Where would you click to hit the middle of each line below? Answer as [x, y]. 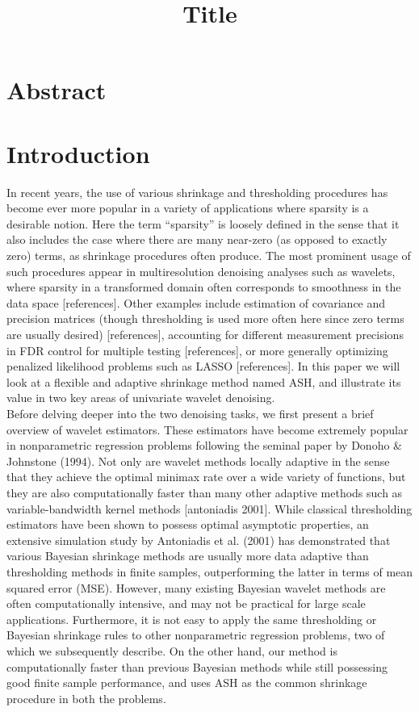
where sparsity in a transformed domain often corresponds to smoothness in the [204, 287]
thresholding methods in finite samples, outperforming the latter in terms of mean [210, 571]
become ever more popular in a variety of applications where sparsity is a [188, 208]
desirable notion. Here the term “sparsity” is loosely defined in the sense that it [203, 223]
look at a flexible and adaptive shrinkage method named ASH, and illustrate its [204, 381]
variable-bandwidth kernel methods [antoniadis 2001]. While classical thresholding [209, 508]
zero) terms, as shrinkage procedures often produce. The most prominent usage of [209, 255]
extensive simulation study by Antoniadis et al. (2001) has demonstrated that [199, 540]
